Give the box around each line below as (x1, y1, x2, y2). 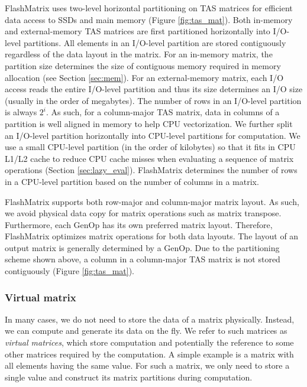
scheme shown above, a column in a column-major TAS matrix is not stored (5, 253, 280, 265)
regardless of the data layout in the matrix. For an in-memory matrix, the (5, 48, 273, 60)
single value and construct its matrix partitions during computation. (5, 370, 253, 383)
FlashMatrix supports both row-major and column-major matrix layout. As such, (5, 195, 299, 207)
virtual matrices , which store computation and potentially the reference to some (5, 336, 294, 349)
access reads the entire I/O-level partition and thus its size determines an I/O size (5, 83, 303, 95)
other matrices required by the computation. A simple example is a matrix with (5, 347, 294, 360)
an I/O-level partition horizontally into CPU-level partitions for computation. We (5, 129, 300, 141)
